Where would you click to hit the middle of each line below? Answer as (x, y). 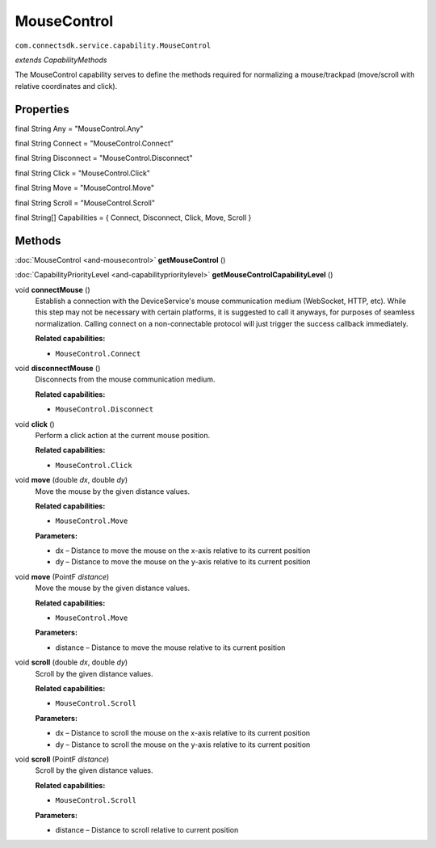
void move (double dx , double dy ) (71, 480)
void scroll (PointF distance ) (62, 759)
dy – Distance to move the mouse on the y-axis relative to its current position (183, 562)
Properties (42, 109)
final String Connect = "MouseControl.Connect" (94, 143)
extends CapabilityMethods (61, 60)
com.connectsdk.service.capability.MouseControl (113, 45)
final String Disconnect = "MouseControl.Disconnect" (104, 158)
